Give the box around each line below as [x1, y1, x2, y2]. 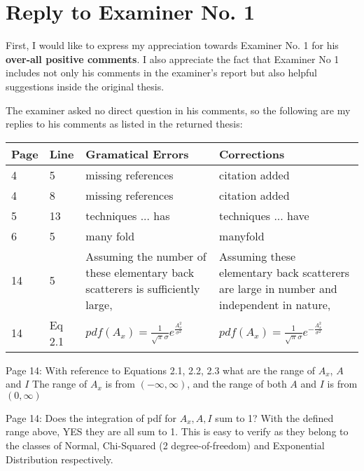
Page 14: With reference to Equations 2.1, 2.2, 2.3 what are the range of [6, 362, 316, 377]
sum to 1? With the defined [215, 410, 334, 425]
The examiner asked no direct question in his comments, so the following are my [6, 102, 351, 117]
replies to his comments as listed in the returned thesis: [6, 116, 243, 131]
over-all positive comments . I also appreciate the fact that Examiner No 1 [6, 51, 339, 66]
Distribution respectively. [6, 451, 113, 466]
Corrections [219, 145, 285, 162]
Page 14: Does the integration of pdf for [6, 410, 177, 425]
